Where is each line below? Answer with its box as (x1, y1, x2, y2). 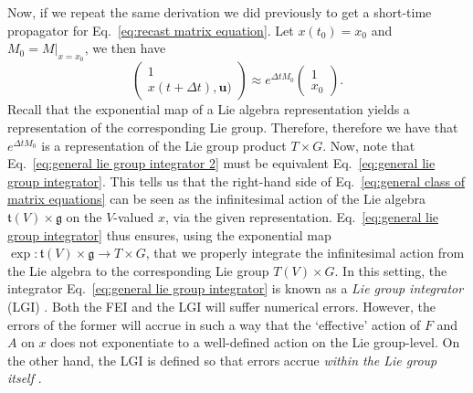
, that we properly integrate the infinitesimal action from (145, 243, 465, 262)
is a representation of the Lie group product (41, 135, 287, 154)
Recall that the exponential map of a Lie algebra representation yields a (7, 100, 410, 119)
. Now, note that (322, 135, 415, 154)
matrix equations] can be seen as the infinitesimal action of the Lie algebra (7, 189, 426, 208)
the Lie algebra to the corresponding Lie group (7, 260, 269, 280)
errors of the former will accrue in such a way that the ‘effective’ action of (7, 314, 421, 334)
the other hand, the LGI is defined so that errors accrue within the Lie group (7, 350, 437, 369)
